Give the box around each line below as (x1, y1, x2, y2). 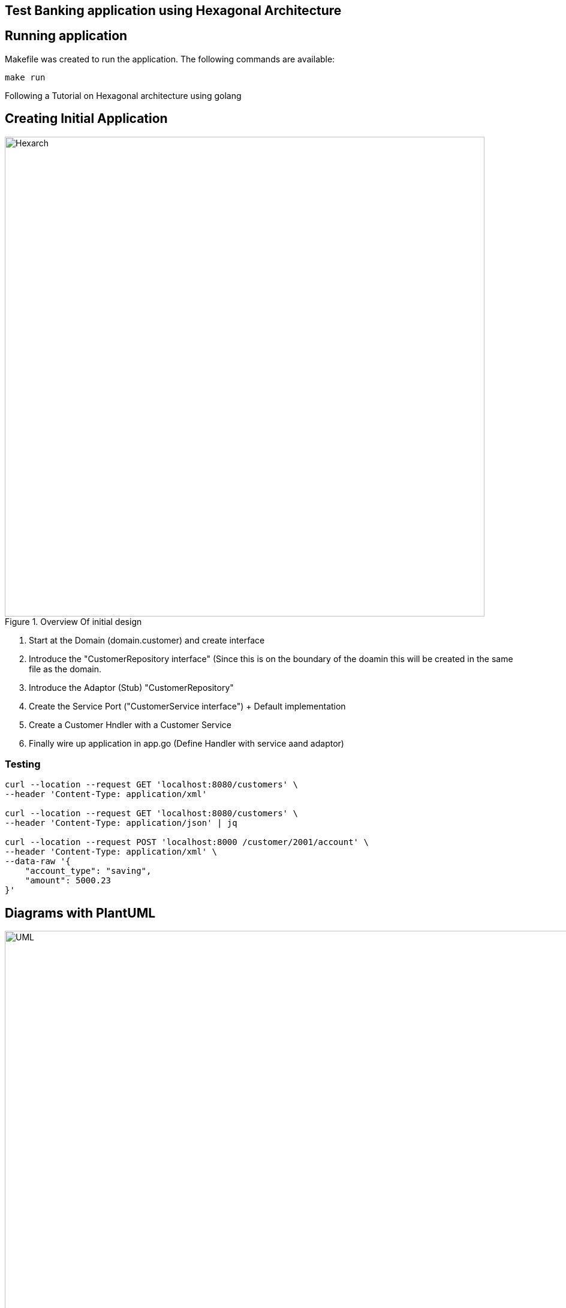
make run (5, 72, 46, 82)
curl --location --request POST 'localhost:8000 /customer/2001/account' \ (5, 837, 369, 847)
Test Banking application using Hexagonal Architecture (5, 3, 342, 18)
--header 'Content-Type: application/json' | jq (5, 818, 237, 828)
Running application (5, 28, 128, 44)
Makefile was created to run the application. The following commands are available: (5, 53, 335, 64)
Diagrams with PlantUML (5, 905, 156, 921)
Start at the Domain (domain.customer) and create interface (29, 635, 265, 645)
